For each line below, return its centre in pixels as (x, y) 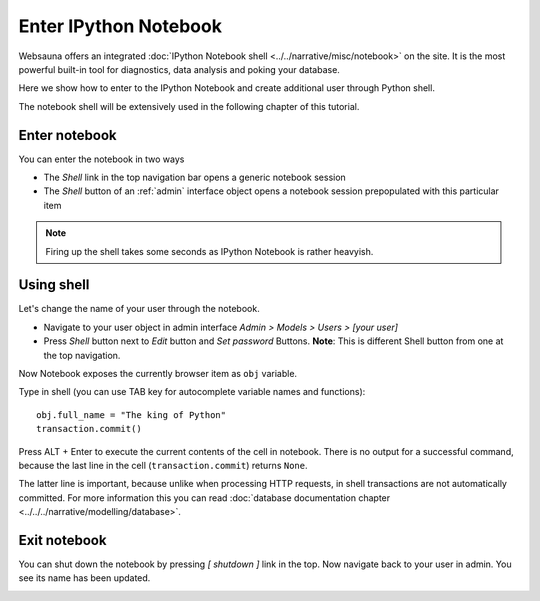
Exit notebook (62, 540)
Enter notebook (67, 135)
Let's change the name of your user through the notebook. (139, 309)
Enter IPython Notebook (120, 26)
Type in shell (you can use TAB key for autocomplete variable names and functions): (192, 392)
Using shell (54, 285)
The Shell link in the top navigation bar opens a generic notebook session (195, 177)
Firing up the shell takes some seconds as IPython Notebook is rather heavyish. (209, 251)
